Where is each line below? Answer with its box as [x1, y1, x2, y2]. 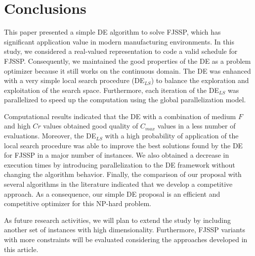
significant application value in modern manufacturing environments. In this [4, 36, 234, 46]
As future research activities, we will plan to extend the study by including [4, 214, 231, 225]
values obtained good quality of [43, 121, 138, 131]
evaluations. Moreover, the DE [4, 130, 96, 141]
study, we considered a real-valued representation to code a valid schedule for [4, 46, 238, 56]
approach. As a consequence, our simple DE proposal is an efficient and [4, 188, 220, 199]
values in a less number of [157, 121, 236, 131]
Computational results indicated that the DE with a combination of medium [4, 111, 236, 121]
